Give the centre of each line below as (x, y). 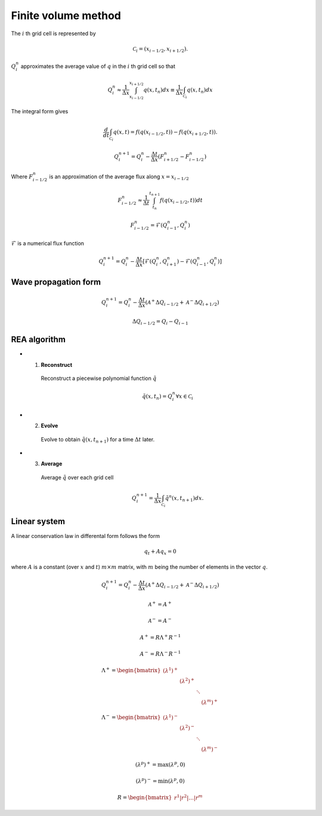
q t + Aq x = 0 (160, 552)
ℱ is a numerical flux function (48, 243)
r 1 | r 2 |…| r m (188, 797)
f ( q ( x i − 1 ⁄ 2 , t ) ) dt (181, 201)
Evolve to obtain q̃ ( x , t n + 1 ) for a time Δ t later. (98, 440)
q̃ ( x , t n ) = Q (157, 397)
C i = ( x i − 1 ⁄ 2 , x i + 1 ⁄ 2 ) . (160, 50)
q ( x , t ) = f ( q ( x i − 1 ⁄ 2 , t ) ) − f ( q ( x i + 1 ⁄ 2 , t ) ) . (165, 133)
